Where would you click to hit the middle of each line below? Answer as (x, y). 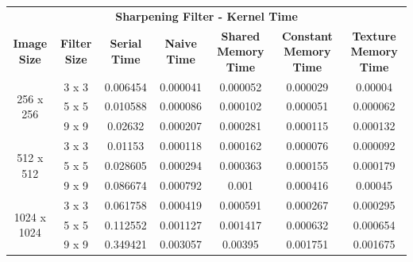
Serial (126, 43)
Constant (307, 35)
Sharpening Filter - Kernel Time (206, 15)
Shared (241, 35)
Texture (374, 35)
